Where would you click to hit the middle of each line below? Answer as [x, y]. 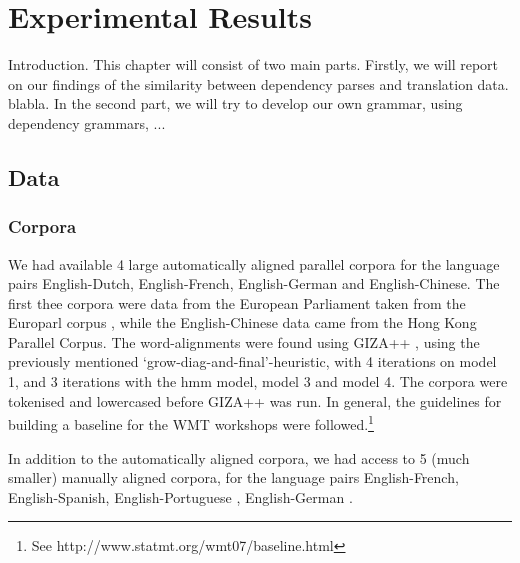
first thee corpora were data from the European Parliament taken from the [237, 302]
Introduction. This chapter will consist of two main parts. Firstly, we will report [253, 64]
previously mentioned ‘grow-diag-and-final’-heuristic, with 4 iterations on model [252, 361]
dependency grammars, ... [87, 122]
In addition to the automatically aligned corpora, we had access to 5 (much [239, 457]
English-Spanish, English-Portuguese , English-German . [180, 496]
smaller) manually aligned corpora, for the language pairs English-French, [233, 477]
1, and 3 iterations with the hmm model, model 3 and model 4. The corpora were [258, 381]
